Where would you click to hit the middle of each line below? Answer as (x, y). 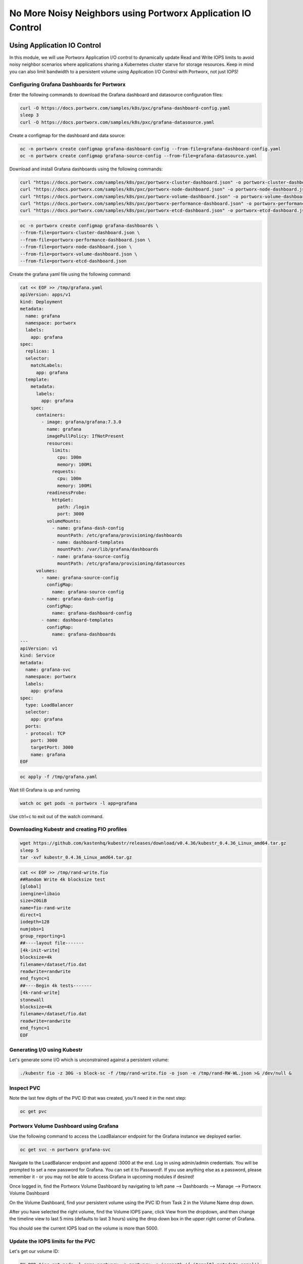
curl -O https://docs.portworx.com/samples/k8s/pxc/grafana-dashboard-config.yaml (125, 108)
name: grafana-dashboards (84, 634)
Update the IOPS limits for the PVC (52, 1241)
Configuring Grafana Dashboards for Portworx (67, 84)
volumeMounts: (64, 521)
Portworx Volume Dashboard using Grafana (64, 1126)
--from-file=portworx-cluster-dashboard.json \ (80, 233)
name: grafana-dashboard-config (92, 613)
